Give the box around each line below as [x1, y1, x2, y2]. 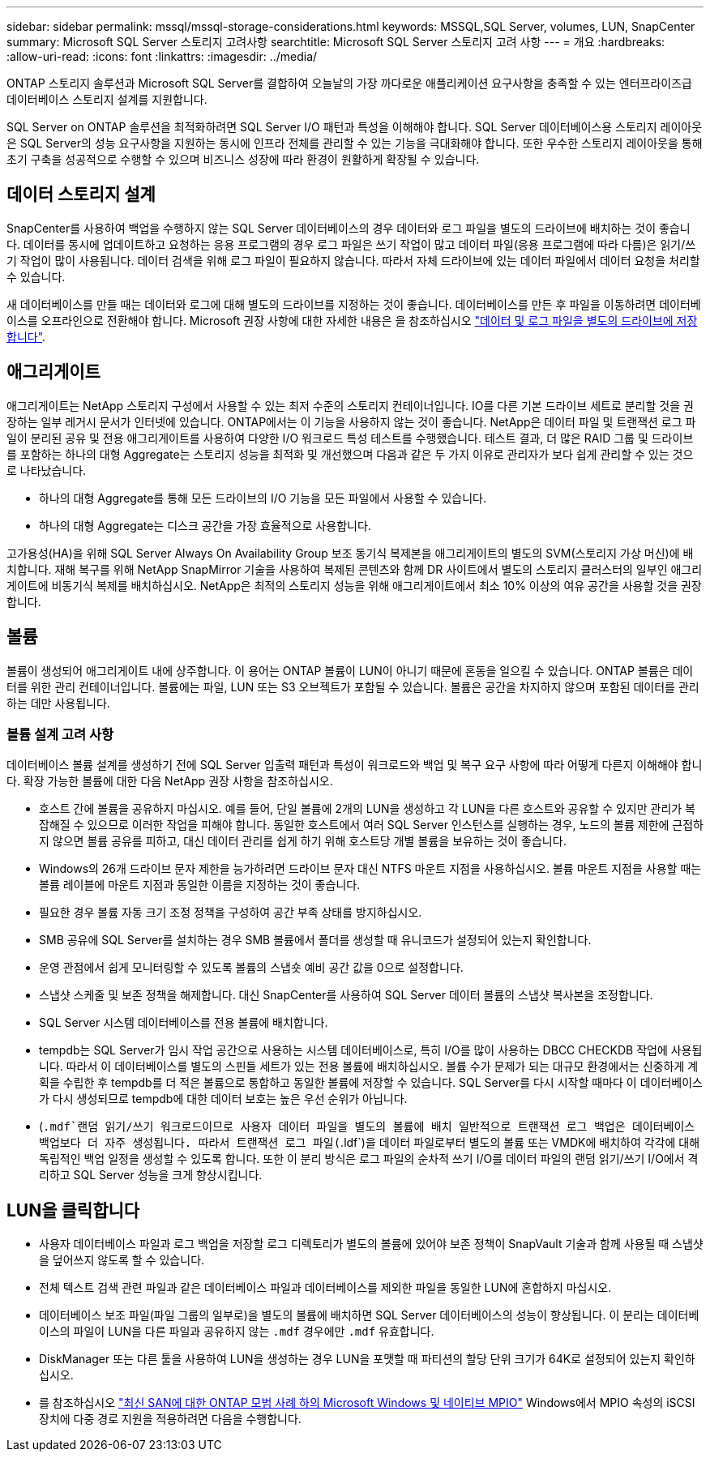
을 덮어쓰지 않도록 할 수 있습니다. [39, 1253, 205, 1268]
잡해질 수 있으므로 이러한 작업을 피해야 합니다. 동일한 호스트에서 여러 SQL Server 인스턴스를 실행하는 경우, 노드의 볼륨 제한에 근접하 [39, 818, 704, 832]
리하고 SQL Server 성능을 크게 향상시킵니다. [39, 1168, 263, 1182]
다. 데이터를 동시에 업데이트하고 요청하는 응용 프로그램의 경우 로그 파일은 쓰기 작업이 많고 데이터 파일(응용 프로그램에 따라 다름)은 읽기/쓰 [6, 237, 696, 251]
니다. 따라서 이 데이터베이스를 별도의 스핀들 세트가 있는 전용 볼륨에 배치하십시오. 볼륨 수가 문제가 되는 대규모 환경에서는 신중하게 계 [39, 1059, 699, 1074]
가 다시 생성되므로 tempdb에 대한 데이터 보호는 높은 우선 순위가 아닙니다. [39, 1092, 408, 1106]
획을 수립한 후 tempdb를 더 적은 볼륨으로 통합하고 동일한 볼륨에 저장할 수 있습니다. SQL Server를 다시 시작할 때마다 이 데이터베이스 [39, 1075, 703, 1090]
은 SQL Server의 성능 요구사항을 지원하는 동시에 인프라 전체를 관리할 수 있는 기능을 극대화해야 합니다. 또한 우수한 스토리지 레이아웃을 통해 [6, 136, 703, 150]
